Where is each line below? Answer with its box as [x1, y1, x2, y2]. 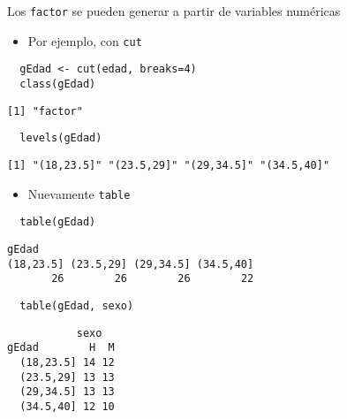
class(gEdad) [19, 77, 96, 90]
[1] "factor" [7, 104, 83, 118]
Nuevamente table [27, 184, 131, 202]
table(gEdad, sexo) [19, 299, 134, 312]
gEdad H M [7, 341, 115, 354]
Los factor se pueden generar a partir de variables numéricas [7, 2, 341, 19]
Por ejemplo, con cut [27, 31, 142, 50]
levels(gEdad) [19, 132, 102, 145]
